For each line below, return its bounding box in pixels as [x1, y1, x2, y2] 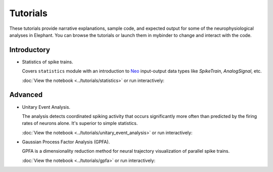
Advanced [9, 91, 43, 99]
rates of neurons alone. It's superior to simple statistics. [22, 120, 138, 126]
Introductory [9, 46, 51, 54]
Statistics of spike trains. [22, 59, 73, 65]
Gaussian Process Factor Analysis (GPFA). [22, 139, 110, 145]
